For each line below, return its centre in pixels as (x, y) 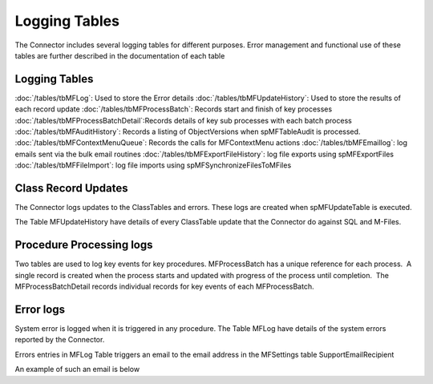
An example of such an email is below (77, 370)
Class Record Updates (71, 188)
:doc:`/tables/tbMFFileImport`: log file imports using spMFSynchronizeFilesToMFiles (153, 165)
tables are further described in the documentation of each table (120, 55)
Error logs (40, 309)
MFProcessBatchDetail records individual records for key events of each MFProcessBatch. (164, 287)
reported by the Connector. (60, 340)
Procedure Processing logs (84, 245)
